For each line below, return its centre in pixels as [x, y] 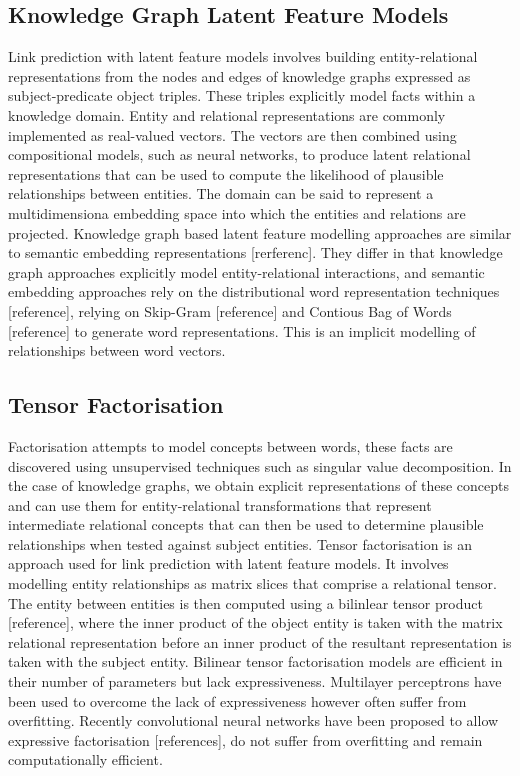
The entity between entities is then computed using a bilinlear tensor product [245, 602]
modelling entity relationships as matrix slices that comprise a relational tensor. [252, 583]
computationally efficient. [85, 759]
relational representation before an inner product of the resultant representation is [260, 641]
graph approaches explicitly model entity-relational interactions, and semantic [246, 271]
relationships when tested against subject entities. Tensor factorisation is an [240, 543]
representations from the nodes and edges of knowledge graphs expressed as [239, 75]
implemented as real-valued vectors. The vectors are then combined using [232, 134]
